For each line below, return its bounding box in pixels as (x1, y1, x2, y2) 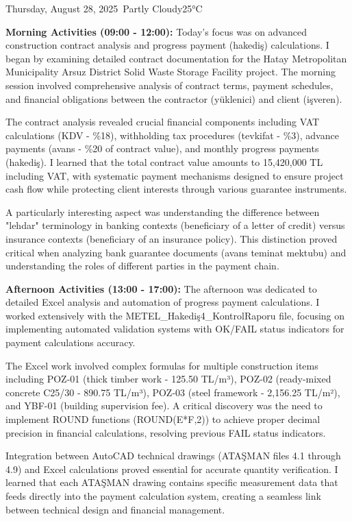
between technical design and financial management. (5, 502, 225, 516)
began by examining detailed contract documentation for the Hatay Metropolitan (5, 51, 347, 65)
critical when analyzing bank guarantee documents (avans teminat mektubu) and (5, 245, 347, 259)
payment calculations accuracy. (5, 335, 136, 350)
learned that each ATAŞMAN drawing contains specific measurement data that (5, 475, 338, 489)
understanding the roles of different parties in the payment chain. (5, 258, 279, 273)
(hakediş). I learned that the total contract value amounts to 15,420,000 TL (5, 154, 323, 169)
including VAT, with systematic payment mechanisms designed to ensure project (5, 168, 344, 182)
